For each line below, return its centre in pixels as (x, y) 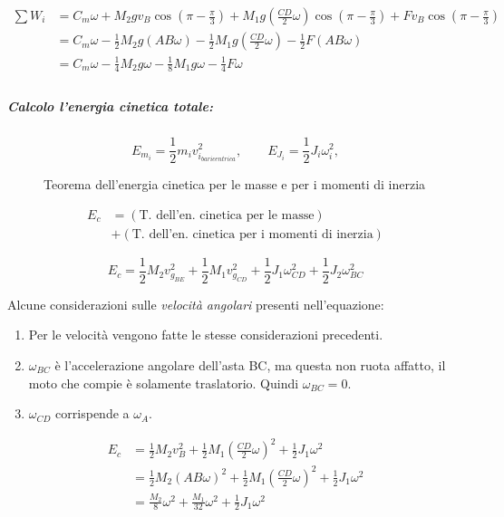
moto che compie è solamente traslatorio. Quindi (164, 383)
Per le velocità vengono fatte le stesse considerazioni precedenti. (206, 335)
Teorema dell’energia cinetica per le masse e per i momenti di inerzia (235, 184)
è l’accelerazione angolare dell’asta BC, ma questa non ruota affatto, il (250, 365)
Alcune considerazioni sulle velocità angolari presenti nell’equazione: (196, 304)
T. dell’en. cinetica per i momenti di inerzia (252, 234)
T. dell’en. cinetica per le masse (227, 215)
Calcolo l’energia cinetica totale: (110, 106)
